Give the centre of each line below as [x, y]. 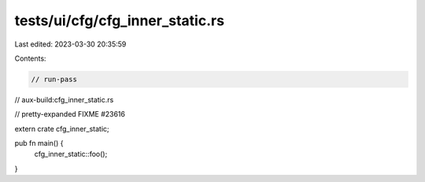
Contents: [30, 58]
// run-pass [54, 79]
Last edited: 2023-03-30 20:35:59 [70, 44]
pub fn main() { [39, 143]
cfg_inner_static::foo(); [71, 154]
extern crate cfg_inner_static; [62, 128]
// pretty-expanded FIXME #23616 [70, 114]
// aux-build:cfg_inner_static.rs [64, 99]
